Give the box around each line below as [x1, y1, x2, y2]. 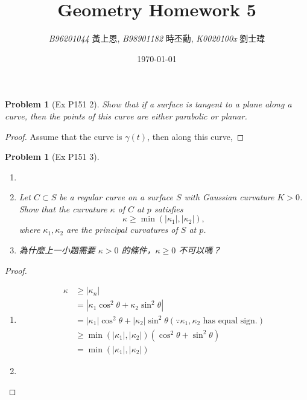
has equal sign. [203, 316, 258, 325]
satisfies [154, 202, 183, 215]
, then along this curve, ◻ [147, 130, 244, 142]
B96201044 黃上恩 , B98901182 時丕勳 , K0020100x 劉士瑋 [48, 32, 265, 45]
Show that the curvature [19, 202, 107, 215]
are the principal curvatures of [66, 223, 178, 236]
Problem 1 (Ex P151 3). [5, 150, 100, 163]
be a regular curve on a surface [59, 191, 173, 203]
